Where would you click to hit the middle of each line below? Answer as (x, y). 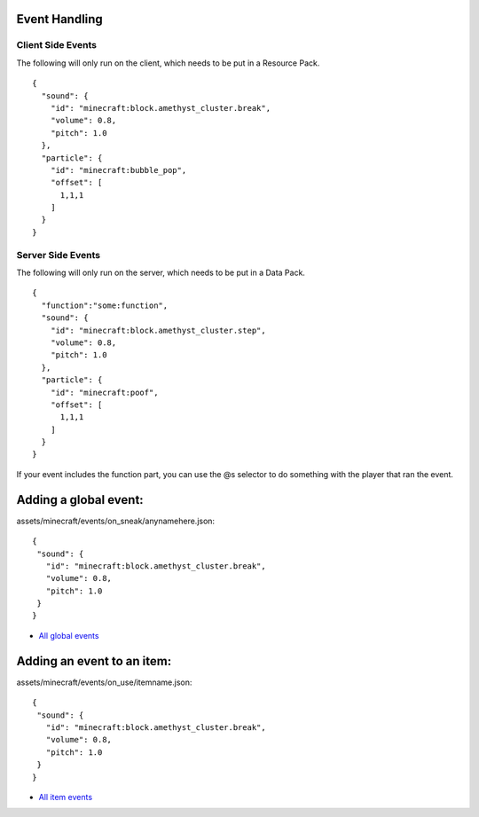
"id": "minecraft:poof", (104, 392)
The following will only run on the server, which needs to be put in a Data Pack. (161, 272)
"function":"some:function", (105, 305)
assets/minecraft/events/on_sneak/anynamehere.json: (116, 521)
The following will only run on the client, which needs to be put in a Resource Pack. (168, 63)
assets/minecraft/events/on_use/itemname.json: (104, 682)
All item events (66, 797)
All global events (69, 635)
